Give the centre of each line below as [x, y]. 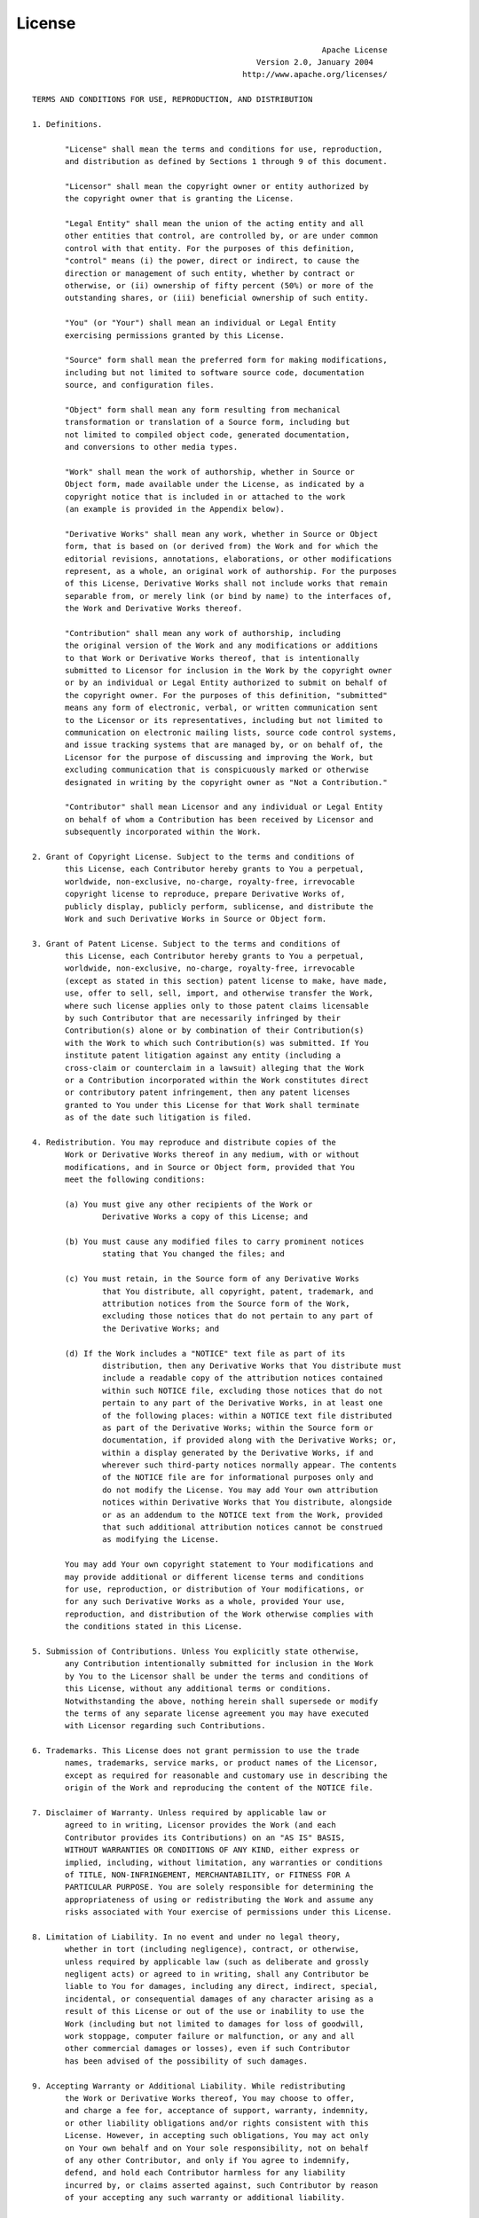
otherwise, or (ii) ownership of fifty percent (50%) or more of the [220, 285]
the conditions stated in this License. [154, 1627]
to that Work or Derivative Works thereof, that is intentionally [212, 658]
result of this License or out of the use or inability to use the [215, 2011]
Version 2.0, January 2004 [315, 62]
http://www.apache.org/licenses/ [315, 75]
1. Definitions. [67, 124]
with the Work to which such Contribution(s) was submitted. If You [217, 1043]
